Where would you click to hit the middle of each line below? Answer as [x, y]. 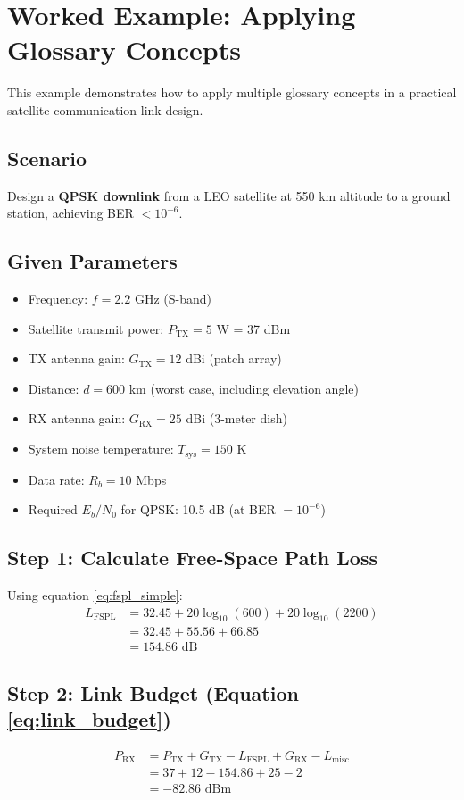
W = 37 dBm [253, 328]
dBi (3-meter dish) [236, 418]
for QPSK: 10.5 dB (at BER [198, 509]
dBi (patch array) [234, 358]
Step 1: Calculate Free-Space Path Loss [192, 558]
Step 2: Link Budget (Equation [153, 692]
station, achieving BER [70, 213]
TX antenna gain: [76, 358]
